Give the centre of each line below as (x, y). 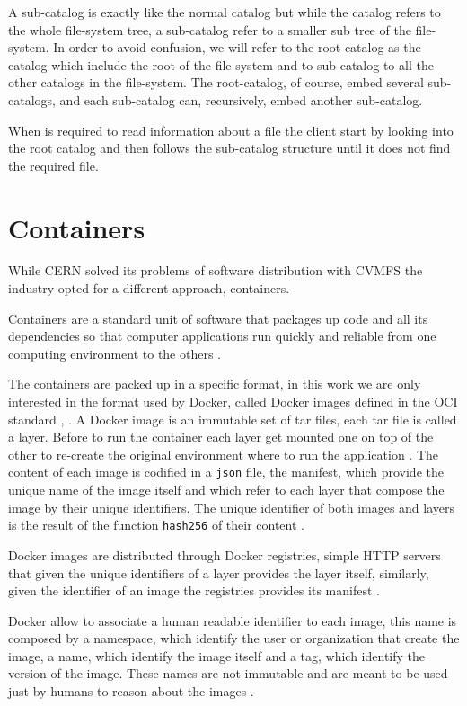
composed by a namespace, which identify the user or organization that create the (234, 638)
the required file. (53, 165)
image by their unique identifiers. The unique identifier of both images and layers (232, 507)
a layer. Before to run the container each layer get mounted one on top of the (221, 437)
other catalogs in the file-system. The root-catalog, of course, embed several (216, 82)
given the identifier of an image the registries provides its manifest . (194, 590)
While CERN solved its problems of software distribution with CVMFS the (216, 270)
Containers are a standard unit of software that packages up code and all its (218, 318)
